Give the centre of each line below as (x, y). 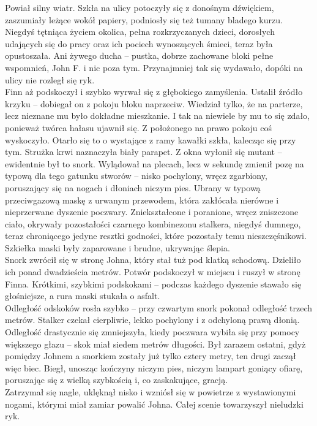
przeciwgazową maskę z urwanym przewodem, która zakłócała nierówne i (142, 200)
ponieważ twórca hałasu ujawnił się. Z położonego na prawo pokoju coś (138, 127)
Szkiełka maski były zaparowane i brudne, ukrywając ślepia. (117, 247)
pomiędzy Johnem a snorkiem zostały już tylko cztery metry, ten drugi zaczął (151, 356)
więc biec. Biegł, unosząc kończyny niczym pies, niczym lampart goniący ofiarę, (154, 367)
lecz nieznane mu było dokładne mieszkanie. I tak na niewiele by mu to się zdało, (157, 116)
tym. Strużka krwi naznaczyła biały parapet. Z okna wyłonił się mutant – (144, 152)
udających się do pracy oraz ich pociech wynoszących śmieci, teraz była (139, 43)
